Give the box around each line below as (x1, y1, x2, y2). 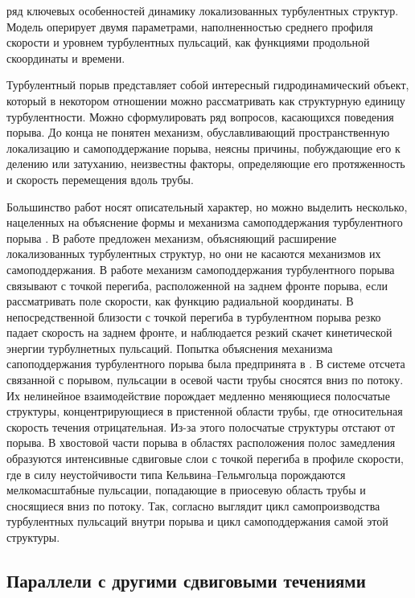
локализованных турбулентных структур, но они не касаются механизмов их (6, 245, 381, 262)
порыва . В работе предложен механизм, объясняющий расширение (6, 229, 337, 246)
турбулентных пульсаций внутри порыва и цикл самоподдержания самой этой (6, 513, 388, 530)
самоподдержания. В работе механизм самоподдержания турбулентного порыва (6, 260, 395, 277)
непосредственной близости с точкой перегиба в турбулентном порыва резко (6, 308, 381, 325)
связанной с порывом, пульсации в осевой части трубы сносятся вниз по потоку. (6, 371, 404, 388)
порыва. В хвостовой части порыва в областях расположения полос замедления (6, 434, 396, 451)
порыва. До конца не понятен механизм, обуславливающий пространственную (6, 124, 390, 141)
